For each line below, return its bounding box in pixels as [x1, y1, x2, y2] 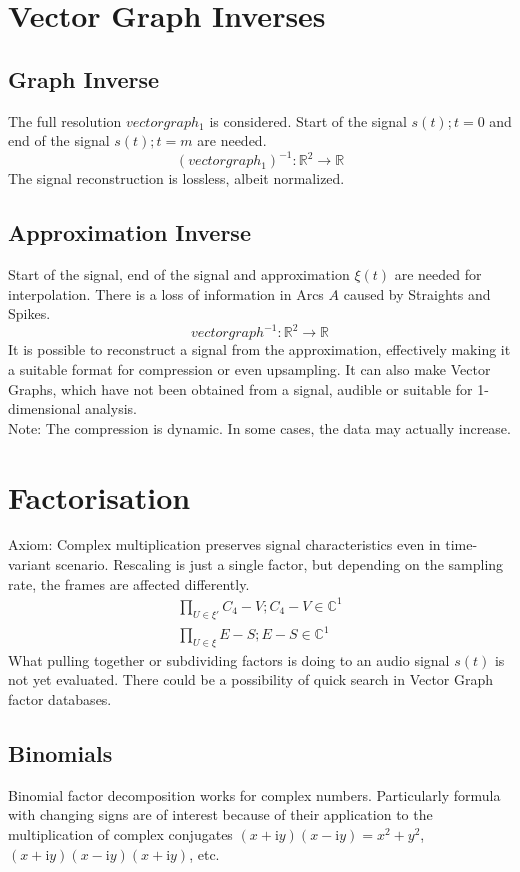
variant [8, 554, 51, 575]
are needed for [394, 264, 482, 285]
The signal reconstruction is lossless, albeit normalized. [8, 168, 345, 189]
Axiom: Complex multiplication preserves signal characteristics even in [8, 534, 441, 555]
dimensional [8, 398, 81, 419]
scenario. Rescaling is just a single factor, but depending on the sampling [55, 554, 504, 575]
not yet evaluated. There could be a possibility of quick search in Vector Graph [8, 669, 494, 690]
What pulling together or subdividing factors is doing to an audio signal [8, 649, 450, 670]
